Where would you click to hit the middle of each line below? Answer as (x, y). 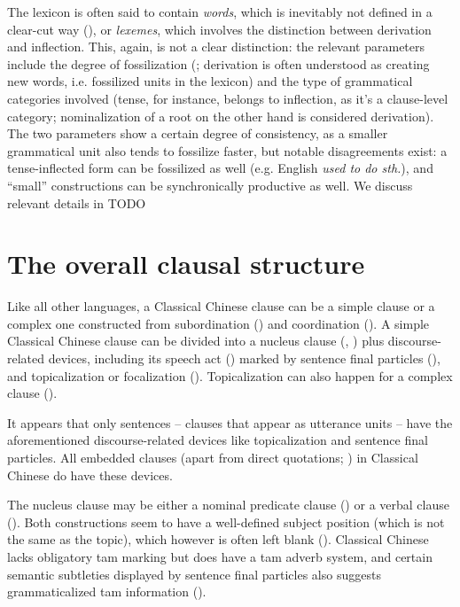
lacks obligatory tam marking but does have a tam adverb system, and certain (220, 556)
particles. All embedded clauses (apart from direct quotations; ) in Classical (213, 457)
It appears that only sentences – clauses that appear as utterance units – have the (230, 422)
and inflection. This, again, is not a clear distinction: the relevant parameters (216, 47)
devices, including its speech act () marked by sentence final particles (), (244, 358)
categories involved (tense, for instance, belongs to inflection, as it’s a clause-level (228, 98)
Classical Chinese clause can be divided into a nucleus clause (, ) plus (196, 341)
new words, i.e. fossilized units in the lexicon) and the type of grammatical (210, 81)
